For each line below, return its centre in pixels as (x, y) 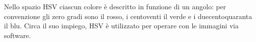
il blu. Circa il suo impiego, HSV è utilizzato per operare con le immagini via (121, 26)
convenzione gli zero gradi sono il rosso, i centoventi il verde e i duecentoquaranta (128, 16)
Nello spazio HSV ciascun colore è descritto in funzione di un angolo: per (115, 6)
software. (18, 35)
